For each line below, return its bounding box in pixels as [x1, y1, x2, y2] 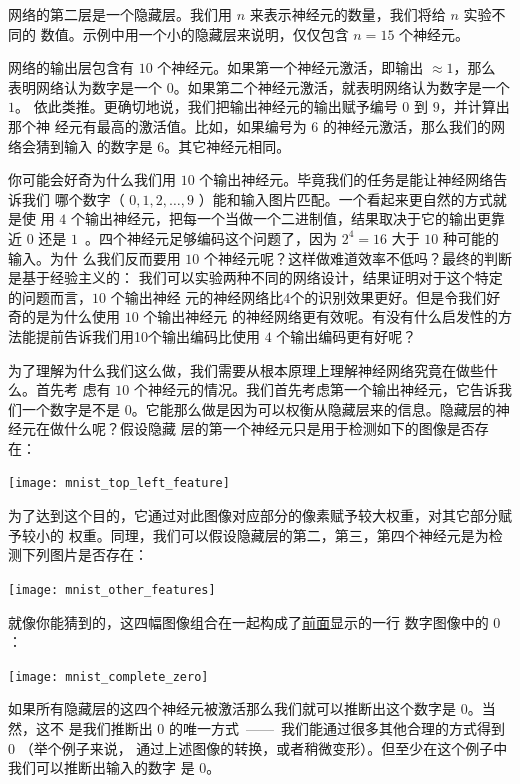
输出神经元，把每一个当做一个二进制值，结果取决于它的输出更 [84, 208, 491, 229]
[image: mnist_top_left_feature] [8, 476, 230, 491]
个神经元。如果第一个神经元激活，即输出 [157, 57, 424, 78]
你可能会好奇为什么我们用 [8, 169, 176, 190]
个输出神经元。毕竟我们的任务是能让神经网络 [199, 169, 494, 190]
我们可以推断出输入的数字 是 [8, 757, 195, 778]
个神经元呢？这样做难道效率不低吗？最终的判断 [203, 247, 512, 268]
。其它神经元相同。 [164, 135, 291, 156]
